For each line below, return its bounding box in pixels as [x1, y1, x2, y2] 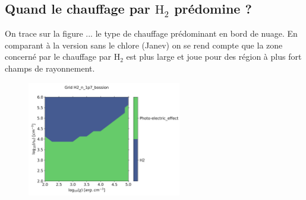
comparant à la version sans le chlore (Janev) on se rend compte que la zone [5, 38, 283, 51]
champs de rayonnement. [5, 62, 95, 74]
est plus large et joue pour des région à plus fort [126, 50, 302, 63]
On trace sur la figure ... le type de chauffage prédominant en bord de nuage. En [5, 27, 298, 40]
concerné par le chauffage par [5, 50, 111, 63]
